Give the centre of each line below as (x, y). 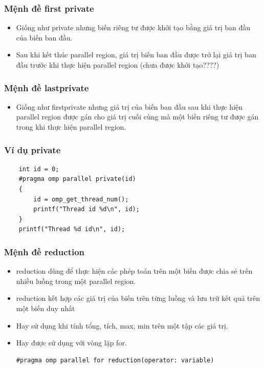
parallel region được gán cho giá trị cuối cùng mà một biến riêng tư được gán (137, 117)
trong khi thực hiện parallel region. (71, 127)
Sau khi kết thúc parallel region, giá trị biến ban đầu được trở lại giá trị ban (136, 55)
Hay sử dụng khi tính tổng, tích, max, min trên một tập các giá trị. (122, 325)
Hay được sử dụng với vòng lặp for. (71, 343)
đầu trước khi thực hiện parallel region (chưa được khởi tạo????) (118, 65)
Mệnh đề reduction (45, 251)
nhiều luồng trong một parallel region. (76, 281)
